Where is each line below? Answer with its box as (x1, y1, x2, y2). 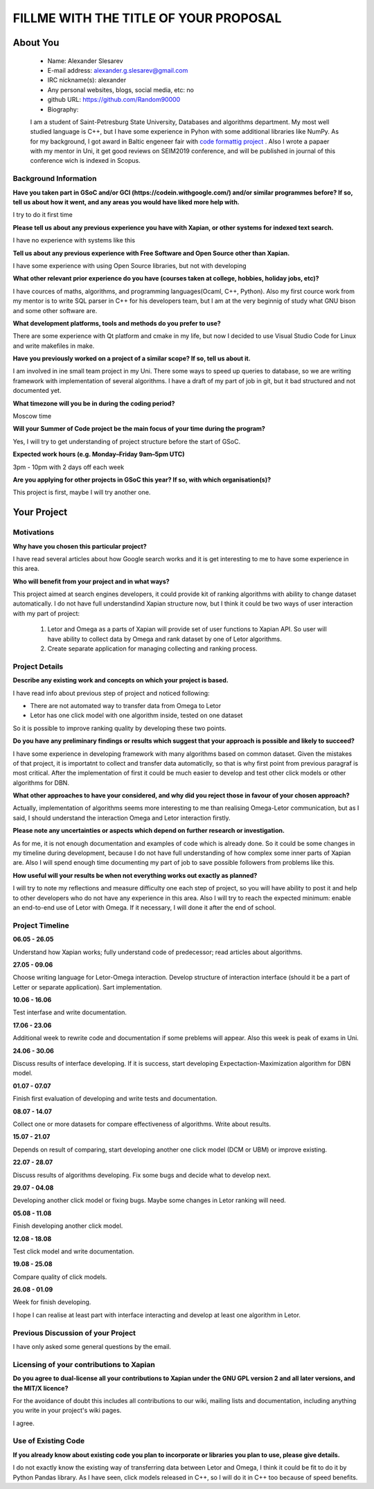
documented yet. (12, 387, 62, 395)
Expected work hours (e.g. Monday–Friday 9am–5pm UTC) (12, 450, 185, 459)
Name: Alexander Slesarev (47, 56, 124, 65)
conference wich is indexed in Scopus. (30, 157, 141, 165)
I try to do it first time (12, 211, 73, 219)
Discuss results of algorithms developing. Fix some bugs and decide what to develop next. (12, 1171, 271, 1179)
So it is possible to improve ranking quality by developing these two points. (12, 724, 226, 732)
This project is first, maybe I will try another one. (12, 488, 151, 497)
